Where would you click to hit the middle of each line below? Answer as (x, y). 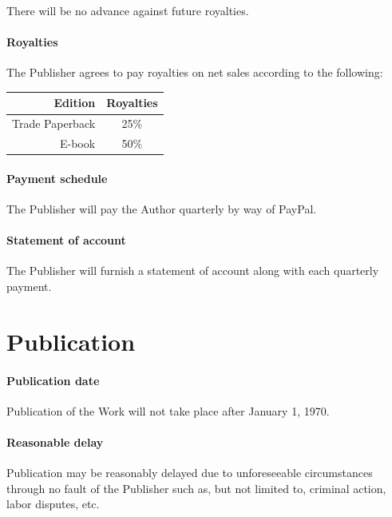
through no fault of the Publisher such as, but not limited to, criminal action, (196, 488)
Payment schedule (57, 178)
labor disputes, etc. (53, 504)
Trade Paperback (54, 123)
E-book (77, 143)
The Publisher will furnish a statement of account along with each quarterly (193, 270)
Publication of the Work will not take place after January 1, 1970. (168, 410)
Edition (75, 103)
